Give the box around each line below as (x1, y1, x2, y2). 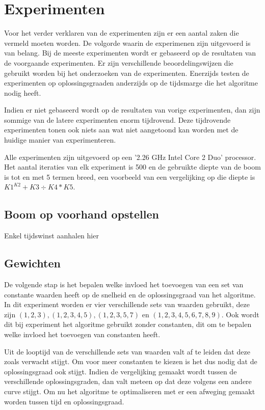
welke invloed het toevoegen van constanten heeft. (4, 329, 161, 339)
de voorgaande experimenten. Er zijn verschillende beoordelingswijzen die (4, 57, 233, 68)
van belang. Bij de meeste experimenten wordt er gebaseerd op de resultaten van (4, 47, 256, 58)
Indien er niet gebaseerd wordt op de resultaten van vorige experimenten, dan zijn (4, 104, 260, 115)
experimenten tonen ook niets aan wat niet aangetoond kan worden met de (4, 124, 238, 135)
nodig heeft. (4, 87, 41, 98)
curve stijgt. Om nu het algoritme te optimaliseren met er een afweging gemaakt (4, 386, 255, 396)
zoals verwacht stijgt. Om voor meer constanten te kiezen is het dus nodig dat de (4, 356, 257, 367)
